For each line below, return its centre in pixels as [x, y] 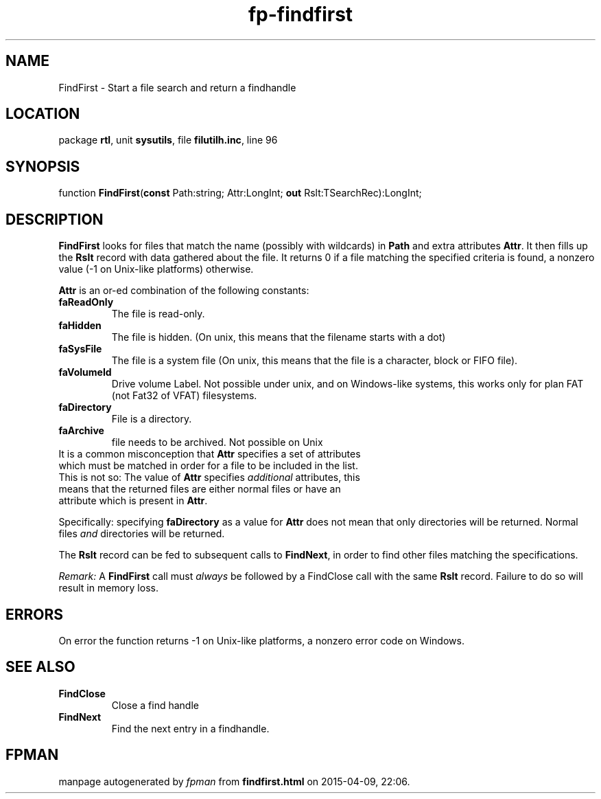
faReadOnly [86, 302]
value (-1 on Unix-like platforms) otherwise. [156, 269]
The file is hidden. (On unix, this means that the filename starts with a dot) [279, 337]
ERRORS [35, 614]
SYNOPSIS [43, 166]
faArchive [81, 431]
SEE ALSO [40, 667]
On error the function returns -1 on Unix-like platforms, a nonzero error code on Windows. [261, 640]
